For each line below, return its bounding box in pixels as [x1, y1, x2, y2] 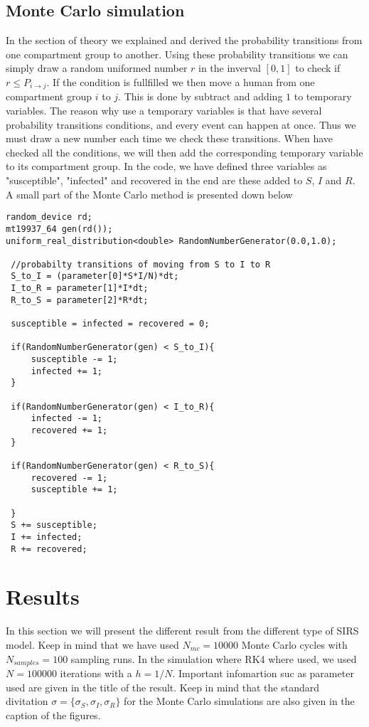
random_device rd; [6, 212, 92, 223]
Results [6, 582, 80, 611]
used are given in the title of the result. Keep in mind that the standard [6, 679, 319, 694]
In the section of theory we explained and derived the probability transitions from [6, 33, 363, 48]
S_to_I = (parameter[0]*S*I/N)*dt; [11, 271, 179, 282]
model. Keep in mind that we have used [6, 637, 179, 652]
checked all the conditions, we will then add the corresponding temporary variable [6, 144, 363, 159]
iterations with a [60, 665, 132, 680]
